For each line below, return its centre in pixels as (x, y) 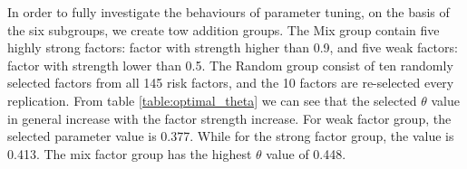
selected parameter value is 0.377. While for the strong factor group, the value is (231, 136)
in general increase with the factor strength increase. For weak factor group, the (229, 118)
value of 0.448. (306, 153)
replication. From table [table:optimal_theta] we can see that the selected (212, 100)
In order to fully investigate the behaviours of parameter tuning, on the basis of (229, 12)
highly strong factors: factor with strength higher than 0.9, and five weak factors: (233, 47)
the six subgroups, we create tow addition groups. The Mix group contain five (224, 29)
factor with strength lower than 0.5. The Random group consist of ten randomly (230, 65)
